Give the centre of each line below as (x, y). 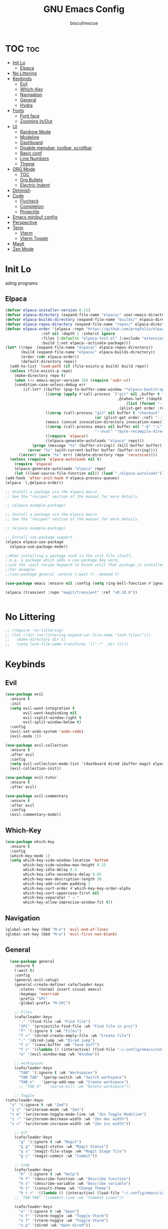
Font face (30, 116)
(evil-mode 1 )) (25, 736)
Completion (32, 206)
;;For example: (21, 570)
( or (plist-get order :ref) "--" (129, 418)
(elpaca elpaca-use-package (34, 542)
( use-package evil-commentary (37, 796)
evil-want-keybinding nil (50, 713)
